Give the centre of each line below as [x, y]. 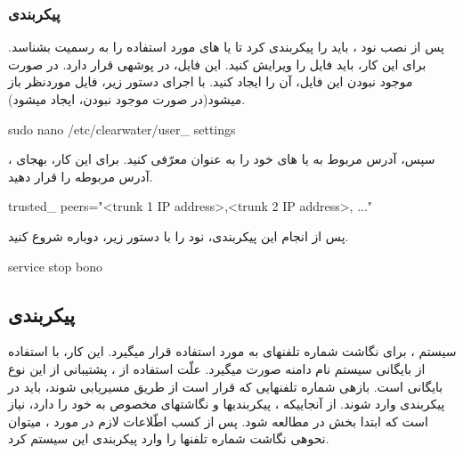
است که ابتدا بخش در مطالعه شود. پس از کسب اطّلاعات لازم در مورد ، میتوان [218, 421]
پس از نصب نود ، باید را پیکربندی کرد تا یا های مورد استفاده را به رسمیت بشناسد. [226, 47]
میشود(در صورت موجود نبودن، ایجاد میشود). [127, 99]
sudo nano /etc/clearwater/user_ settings [122, 129]
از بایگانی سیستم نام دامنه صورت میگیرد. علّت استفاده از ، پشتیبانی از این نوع [217, 368]
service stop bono [55, 266]
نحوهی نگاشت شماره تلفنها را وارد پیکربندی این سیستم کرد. [169, 438]
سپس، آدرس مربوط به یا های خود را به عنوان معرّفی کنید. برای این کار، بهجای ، [222, 159]
